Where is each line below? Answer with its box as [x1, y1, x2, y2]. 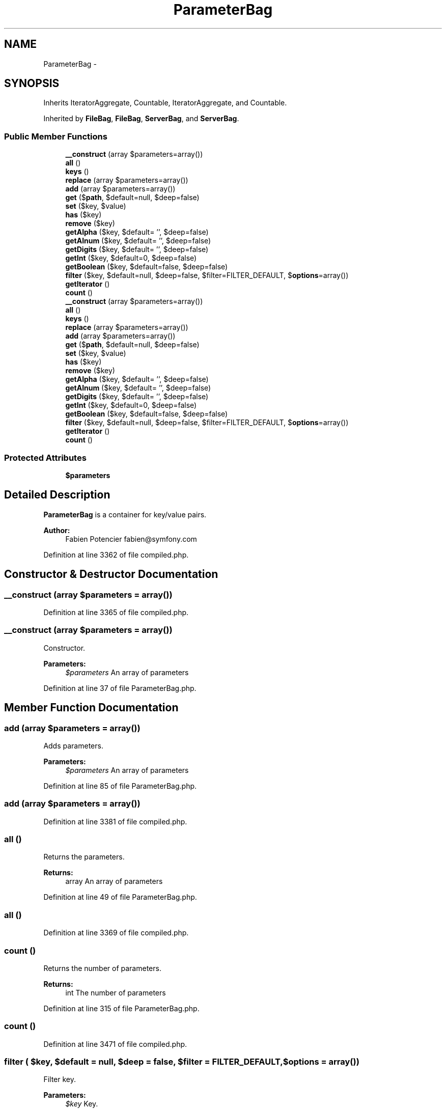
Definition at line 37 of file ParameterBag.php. [43, 683, 197, 692]
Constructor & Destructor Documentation [4, 568, 218, 581]
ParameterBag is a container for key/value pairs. [43, 510, 207, 519]
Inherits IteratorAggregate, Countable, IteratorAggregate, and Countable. [43, 98, 287, 107]
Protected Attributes [4, 452, 87, 463]
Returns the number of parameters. [43, 963, 161, 973]
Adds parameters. [43, 741, 103, 750]
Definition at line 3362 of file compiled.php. [43, 550, 189, 559]
